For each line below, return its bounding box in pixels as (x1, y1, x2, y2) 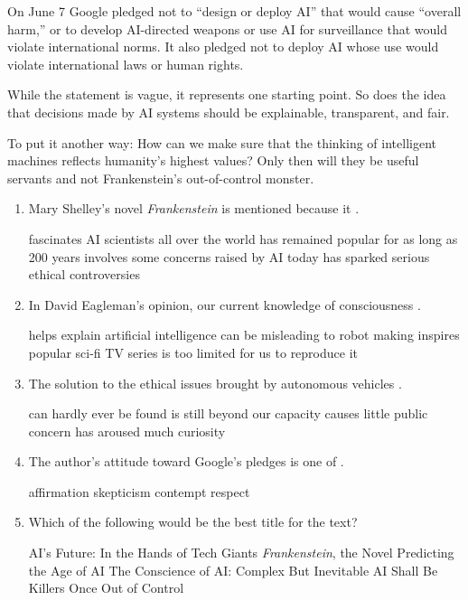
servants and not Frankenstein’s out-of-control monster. (7, 168, 314, 187)
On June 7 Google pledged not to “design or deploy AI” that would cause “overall (7, 2, 462, 20)
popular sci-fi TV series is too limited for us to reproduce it (28, 342, 358, 361)
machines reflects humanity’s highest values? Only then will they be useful (7, 151, 419, 170)
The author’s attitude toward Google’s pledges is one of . (28, 452, 344, 471)
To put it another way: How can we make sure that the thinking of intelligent (7, 133, 436, 152)
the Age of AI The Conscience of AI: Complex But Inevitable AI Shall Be (28, 560, 438, 579)
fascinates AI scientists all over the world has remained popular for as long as (28, 229, 458, 248)
